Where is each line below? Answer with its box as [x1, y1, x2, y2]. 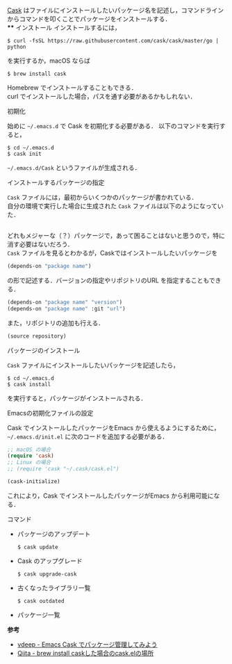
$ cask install [7, 381, 51, 388]
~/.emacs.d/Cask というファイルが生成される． [7, 164, 141, 172]
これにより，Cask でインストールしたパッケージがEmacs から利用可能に [7, 491, 214, 500]
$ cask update [17, 544, 58, 551]
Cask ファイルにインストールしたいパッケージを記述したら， [7, 361, 179, 369]
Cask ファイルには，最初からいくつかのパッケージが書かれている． [7, 193, 198, 201]
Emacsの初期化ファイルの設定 [7, 409, 94, 417]
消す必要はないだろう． [7, 240, 74, 248]
